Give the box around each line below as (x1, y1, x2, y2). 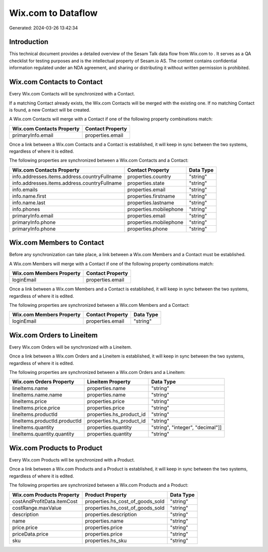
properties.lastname (127, 199, 175, 206)
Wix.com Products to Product (9, 444, 103, 452)
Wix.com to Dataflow (9, 7, 98, 18)
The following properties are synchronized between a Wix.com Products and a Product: (9, 482, 189, 488)
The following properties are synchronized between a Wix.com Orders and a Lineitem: (9, 369, 186, 375)
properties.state (127, 180, 165, 186)
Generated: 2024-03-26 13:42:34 (9, 25, 78, 31)
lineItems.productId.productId (12, 418, 82, 425)
